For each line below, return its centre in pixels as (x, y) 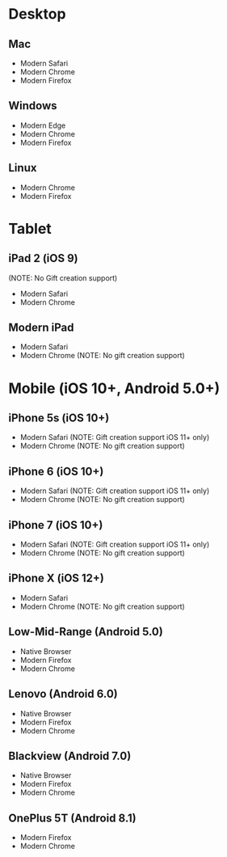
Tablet (30, 228)
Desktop (37, 14)
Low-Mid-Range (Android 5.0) (86, 632)
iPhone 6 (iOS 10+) (56, 471)
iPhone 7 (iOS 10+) (56, 525)
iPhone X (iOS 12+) (57, 578)
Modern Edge (43, 125)
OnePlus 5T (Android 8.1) (72, 818)
